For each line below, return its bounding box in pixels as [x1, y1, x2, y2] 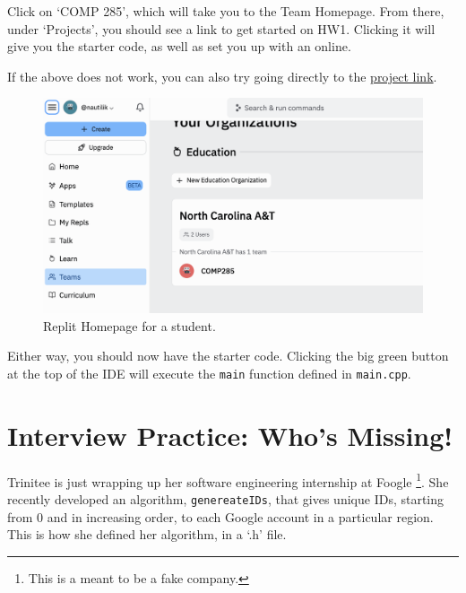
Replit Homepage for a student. [43, 316, 216, 335]
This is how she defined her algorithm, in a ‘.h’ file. [7, 525, 287, 544]
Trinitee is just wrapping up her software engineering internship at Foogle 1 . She [7, 469, 449, 491]
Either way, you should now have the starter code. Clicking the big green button [7, 346, 449, 365]
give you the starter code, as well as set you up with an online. [7, 37, 351, 56]
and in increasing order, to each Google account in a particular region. [47, 507, 434, 526]
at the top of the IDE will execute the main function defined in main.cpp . [7, 363, 411, 382]
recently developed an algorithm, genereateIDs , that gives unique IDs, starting [7, 489, 444, 508]
